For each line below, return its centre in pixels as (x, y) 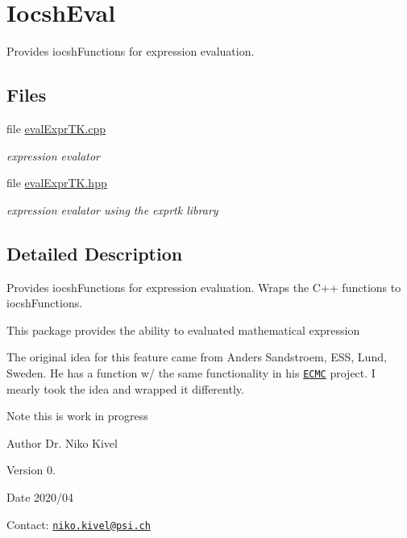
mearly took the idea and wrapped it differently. (125, 388)
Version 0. (31, 470)
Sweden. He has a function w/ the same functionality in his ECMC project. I (191, 372)
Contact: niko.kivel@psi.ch (79, 524)
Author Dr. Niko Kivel (62, 442)
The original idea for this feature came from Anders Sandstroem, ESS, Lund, (197, 357)
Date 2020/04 (40, 496)
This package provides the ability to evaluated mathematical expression (183, 329)
